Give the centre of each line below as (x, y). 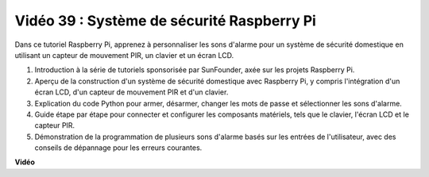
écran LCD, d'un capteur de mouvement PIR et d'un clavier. (131, 92)
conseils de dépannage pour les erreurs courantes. (118, 148)
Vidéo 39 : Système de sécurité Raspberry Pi (166, 21)
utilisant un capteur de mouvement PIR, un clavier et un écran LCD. (124, 55)
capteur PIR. (55, 125)
